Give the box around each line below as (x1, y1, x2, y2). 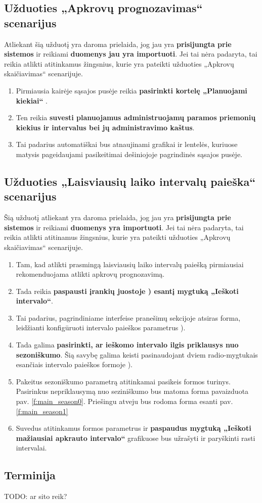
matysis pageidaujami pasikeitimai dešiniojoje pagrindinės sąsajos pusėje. (16, 148, 242, 159)
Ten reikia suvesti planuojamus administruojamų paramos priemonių (16, 112, 256, 123)
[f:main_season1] (16, 406, 68, 416)
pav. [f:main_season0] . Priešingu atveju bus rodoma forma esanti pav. (16, 396, 233, 407)
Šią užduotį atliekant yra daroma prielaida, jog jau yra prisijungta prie (4, 212, 231, 223)
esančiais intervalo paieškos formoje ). (16, 359, 133, 370)
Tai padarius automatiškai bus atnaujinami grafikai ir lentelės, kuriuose (16, 139, 238, 149)
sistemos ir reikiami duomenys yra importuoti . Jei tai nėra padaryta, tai (4, 222, 244, 232)
